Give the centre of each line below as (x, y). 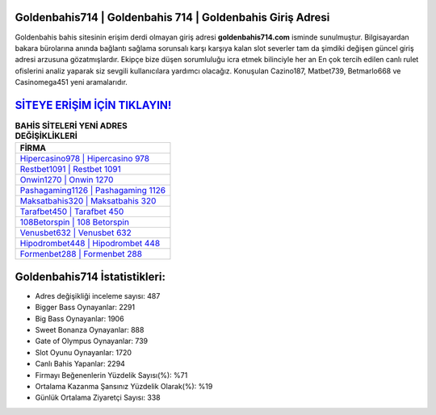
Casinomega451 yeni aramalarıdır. (71, 82)
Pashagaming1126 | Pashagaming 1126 (93, 191)
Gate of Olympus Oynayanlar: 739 (92, 341)
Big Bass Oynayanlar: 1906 (80, 318)
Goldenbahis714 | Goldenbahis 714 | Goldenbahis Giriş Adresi (172, 17)
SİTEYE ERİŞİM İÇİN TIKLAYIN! (93, 105)
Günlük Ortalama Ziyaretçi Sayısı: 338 (98, 398)
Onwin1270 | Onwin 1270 (67, 180)
